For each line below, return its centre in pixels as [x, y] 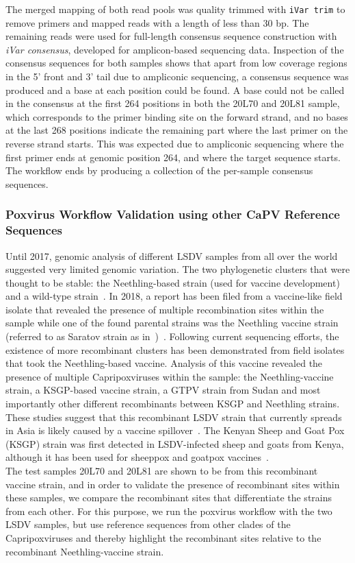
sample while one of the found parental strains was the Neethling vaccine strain [172, 323]
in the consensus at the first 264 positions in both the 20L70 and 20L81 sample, [173, 103]
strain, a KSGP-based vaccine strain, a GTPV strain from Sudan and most [163, 390]
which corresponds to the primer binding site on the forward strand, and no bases [177, 116]
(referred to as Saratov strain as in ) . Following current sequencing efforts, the [172, 336]
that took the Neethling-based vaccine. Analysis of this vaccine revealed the [164, 363]
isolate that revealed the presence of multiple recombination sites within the [165, 309]
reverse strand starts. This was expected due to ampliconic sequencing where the [175, 143]
